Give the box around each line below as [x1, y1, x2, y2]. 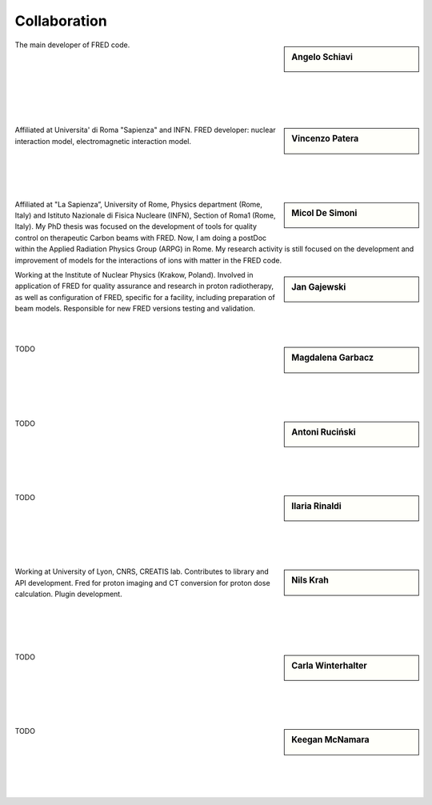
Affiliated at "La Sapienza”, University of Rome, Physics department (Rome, [14, 199, 263, 209]
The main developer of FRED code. [14, 40, 130, 50]
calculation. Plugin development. [14, 589, 123, 599]
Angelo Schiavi [291, 51, 354, 62]
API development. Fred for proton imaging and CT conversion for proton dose [14, 578, 271, 587]
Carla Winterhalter [291, 660, 367, 671]
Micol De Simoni [291, 207, 358, 218]
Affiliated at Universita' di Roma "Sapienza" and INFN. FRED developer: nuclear [14, 125, 276, 135]
